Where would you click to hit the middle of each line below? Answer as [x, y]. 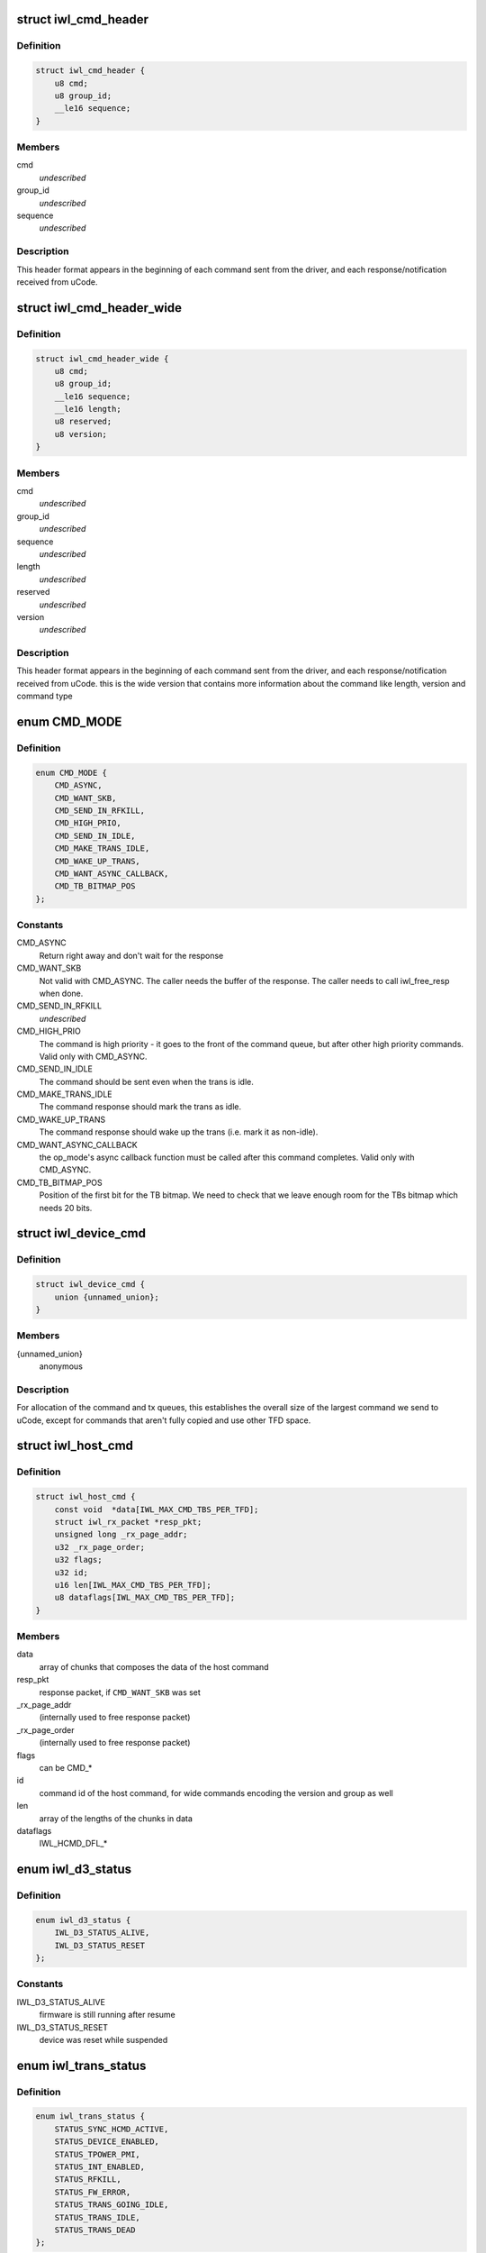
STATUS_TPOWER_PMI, [98, 2154]
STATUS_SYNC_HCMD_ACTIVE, [112, 2129]
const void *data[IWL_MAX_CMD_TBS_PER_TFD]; [157, 1509]
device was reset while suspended [103, 2039]
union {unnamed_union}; [107, 1297]
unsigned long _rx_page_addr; [121, 1535]
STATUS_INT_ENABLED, [100, 2167]
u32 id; [72, 1572]
